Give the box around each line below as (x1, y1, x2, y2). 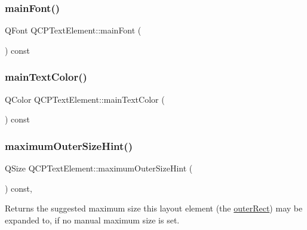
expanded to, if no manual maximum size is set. (5, 213, 180, 226)
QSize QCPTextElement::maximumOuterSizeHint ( (5, 162, 193, 174)
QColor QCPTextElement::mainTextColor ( (5, 93, 165, 105)
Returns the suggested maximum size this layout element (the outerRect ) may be (5, 202, 303, 214)
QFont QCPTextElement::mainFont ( (5, 24, 142, 36)
